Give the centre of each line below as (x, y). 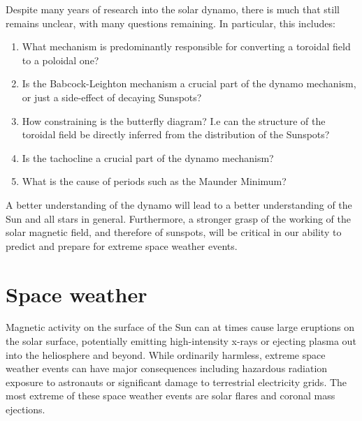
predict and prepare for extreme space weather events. (122, 245)
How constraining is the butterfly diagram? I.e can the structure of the (174, 120)
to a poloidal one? (60, 60)
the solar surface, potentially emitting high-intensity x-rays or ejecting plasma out (181, 341)
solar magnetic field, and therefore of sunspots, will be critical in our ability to (174, 232)
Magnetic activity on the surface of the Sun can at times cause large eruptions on (180, 327)
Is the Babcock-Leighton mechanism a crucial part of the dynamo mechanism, (189, 83)
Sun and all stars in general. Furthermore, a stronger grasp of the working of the (179, 218)
